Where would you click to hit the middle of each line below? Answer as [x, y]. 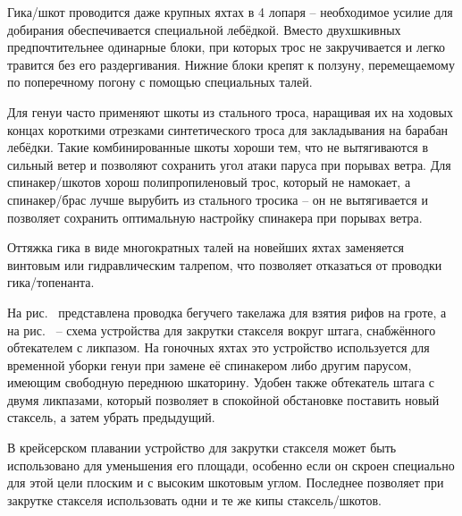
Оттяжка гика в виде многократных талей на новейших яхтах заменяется [206, 247]
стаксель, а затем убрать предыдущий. [111, 417]
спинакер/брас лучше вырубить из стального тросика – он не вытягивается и [218, 199]
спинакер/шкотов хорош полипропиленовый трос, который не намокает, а [209, 182]
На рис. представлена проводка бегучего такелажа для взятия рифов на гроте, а [227, 312]
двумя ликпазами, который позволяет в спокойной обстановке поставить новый [223, 399]
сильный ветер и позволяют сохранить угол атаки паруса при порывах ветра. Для [229, 164]
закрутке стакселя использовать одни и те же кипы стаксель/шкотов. [194, 499]
